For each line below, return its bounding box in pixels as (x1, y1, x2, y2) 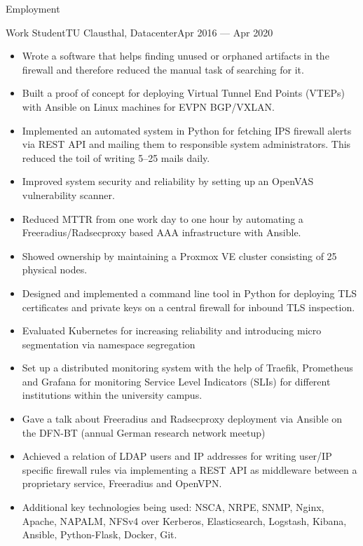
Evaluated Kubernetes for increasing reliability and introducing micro (22, 323, 322, 338)
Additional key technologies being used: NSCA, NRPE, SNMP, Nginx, (22, 500, 324, 514)
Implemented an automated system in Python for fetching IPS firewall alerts (22, 123, 352, 137)
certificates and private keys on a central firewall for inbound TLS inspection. (22, 299, 355, 314)
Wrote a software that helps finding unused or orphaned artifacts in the (22, 48, 329, 63)
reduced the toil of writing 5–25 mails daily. (22, 150, 210, 165)
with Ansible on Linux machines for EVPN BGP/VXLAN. (22, 99, 275, 114)
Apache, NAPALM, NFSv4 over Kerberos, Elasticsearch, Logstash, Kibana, (22, 513, 347, 528)
